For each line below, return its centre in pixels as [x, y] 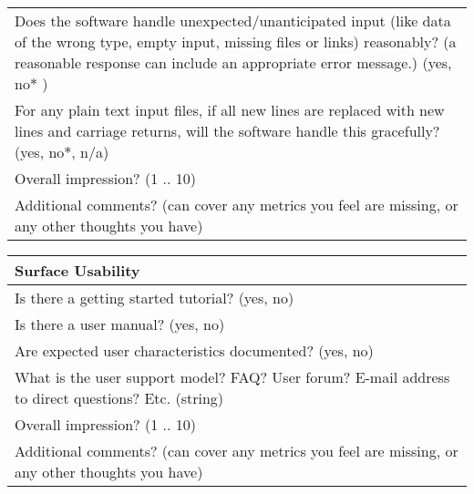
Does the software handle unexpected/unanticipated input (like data [233, 21]
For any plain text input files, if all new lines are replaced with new [230, 110]
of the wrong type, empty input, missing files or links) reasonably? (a [236, 41]
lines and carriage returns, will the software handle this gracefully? [227, 131]
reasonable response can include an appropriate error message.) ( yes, [233, 62]
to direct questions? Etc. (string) [119, 398]
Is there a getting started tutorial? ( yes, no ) [155, 298]
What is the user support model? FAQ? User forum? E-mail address [232, 377]
